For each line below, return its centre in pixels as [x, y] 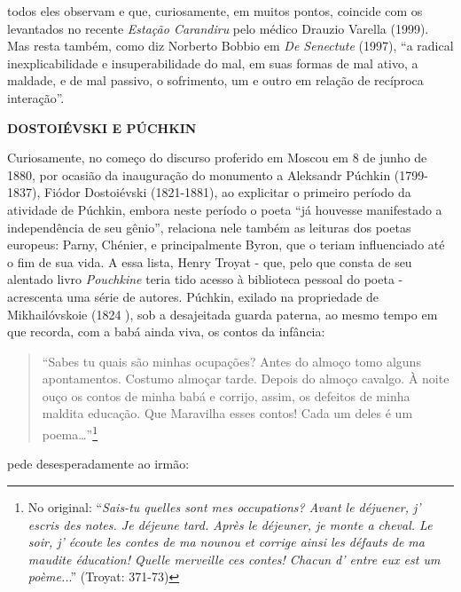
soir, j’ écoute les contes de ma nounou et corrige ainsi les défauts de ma [226, 542]
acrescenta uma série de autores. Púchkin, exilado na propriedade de [193, 296]
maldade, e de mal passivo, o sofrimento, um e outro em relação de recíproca [215, 80]
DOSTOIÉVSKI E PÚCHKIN [102, 127]
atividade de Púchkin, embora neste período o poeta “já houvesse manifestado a [225, 209]
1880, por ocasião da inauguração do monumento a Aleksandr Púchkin [199, 174]
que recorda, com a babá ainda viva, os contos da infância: [166, 332]
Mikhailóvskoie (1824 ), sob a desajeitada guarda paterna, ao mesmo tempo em [223, 314]
